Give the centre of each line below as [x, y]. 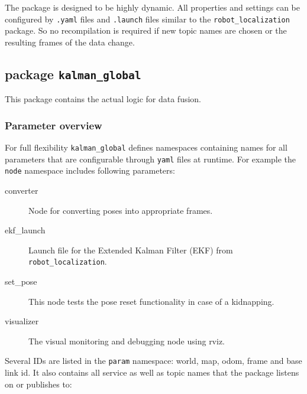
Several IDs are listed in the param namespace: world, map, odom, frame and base [153, 361]
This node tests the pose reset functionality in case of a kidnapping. [151, 301]
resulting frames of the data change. [70, 42]
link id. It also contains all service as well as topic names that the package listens [152, 372]
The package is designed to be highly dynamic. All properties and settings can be [153, 7]
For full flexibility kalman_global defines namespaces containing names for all [146, 147]
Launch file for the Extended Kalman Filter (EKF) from [131, 250]
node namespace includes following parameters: [90, 170]
